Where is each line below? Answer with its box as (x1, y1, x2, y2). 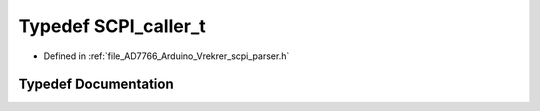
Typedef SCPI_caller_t (18, 15, 206, 37)
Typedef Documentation (18, 76, 174, 93)
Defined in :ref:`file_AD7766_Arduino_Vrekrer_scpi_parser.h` (43, 50, 290, 62)
